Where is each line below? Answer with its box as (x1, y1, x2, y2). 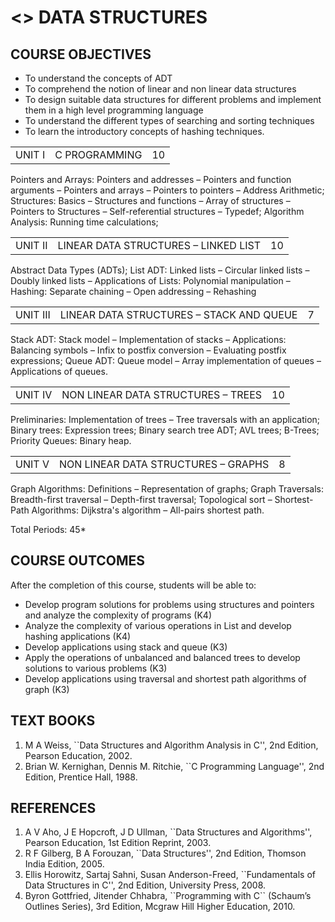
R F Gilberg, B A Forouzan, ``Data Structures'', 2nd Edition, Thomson (24, 847, 307, 860)
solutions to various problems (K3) (24, 662, 168, 674)
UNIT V (15, 457, 50, 471)
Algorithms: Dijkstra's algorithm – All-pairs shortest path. (31, 504, 265, 516)
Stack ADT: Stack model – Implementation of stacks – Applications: (10, 334, 287, 345)
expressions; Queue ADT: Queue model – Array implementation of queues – (10, 355, 322, 366)
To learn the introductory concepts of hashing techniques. (24, 126, 265, 137)
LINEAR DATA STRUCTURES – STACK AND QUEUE (59, 308, 298, 321)
